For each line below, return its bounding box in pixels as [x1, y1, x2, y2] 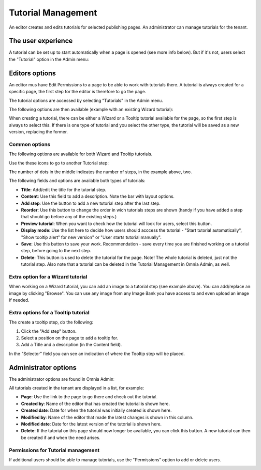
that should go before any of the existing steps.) [21, 214, 117, 220]
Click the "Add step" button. [21, 328, 77, 334]
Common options [9, 141, 51, 147]
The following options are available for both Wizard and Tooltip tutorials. [9, 151, 153, 157]
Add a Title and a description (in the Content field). [21, 342, 122, 348]
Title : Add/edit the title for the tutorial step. [21, 187, 106, 193]
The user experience [9, 37, 73, 45]
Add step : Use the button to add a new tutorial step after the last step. [21, 200, 160, 206]
